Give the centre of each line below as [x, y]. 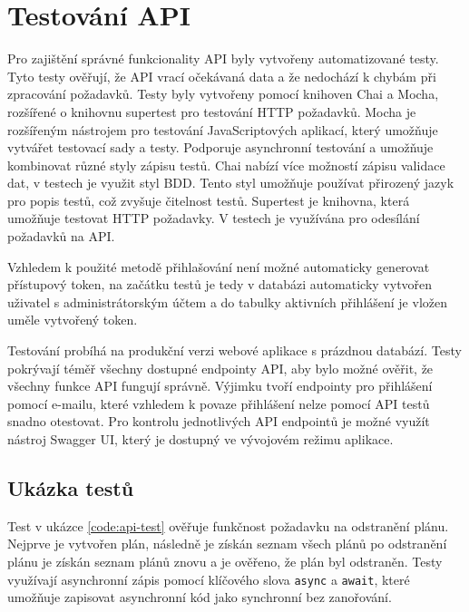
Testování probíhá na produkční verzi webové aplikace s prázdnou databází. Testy [234, 350]
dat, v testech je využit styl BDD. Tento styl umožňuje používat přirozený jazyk [231, 183]
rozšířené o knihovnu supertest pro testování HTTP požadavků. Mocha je [212, 111]
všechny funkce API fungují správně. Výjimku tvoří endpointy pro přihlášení [220, 386]
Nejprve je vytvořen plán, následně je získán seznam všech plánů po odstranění [227, 544]
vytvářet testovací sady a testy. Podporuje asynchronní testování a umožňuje [220, 147]
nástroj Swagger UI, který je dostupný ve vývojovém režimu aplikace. [200, 439]
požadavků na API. [61, 236]
